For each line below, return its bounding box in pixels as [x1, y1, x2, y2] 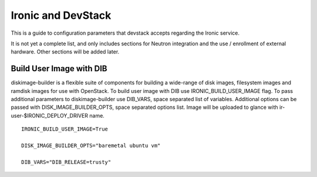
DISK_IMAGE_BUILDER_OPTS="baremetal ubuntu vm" [21, 142, 161, 149]
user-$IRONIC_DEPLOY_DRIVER [11, 112, 88, 119]
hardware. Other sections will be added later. [11, 48, 120, 55]
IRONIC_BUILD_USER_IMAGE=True [21, 126, 109, 132]
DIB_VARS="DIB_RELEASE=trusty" [21, 159, 112, 165]
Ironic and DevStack [11, 9, 112, 22]
